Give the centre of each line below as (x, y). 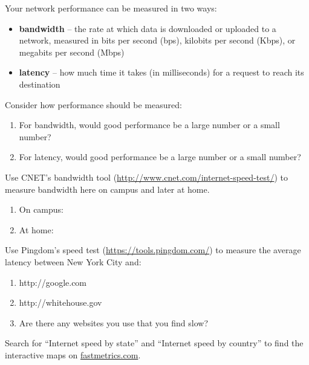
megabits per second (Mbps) (72, 52)
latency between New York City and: (73, 261)
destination (40, 84)
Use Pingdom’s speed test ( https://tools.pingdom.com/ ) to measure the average (153, 250)
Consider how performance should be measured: (93, 104)
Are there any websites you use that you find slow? (114, 322)
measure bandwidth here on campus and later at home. (107, 189)
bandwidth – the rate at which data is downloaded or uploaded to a (148, 28)
